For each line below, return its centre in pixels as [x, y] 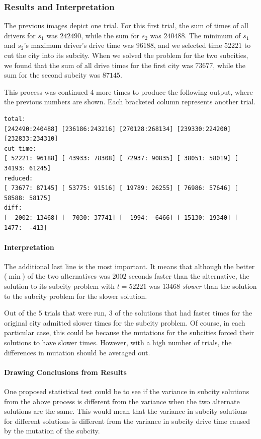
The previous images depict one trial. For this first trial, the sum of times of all [126, 25]
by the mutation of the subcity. [52, 431]
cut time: [20, 148]
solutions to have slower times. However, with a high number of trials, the [118, 342]
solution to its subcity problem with [60, 286]
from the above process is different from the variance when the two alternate [122, 401]
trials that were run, [75, 313]
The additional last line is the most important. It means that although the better [129, 266]
